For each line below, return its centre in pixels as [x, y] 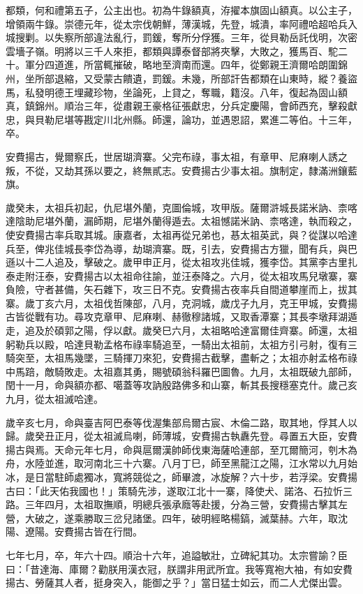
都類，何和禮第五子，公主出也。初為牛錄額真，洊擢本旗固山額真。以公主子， [181, 10]
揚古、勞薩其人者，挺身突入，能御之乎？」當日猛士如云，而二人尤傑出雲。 [177, 582]
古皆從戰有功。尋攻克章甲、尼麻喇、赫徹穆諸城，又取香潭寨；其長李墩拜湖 [177, 317]
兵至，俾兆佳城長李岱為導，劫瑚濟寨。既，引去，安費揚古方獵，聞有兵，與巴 [181, 248]
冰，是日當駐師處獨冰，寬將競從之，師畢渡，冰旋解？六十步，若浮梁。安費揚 [181, 477]
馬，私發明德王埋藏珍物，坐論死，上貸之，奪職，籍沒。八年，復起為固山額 [177, 92]
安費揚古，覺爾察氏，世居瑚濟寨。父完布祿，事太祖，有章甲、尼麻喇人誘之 [177, 156]
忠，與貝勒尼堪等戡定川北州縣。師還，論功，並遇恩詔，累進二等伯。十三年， [181, 119]
